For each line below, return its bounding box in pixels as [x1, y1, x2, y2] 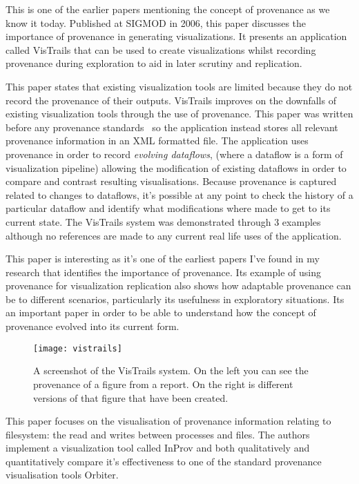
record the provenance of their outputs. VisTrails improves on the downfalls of [6, 93, 336, 107]
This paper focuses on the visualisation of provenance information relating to [6, 414, 331, 428]
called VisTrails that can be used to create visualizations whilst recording [6, 42, 316, 57]
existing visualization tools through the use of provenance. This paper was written [6, 106, 353, 121]
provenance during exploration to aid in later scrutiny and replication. [6, 56, 302, 70]
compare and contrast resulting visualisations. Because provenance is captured [6, 174, 337, 188]
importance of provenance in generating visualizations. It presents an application [6, 29, 347, 43]
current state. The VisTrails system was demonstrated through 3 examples [6, 214, 321, 229]
